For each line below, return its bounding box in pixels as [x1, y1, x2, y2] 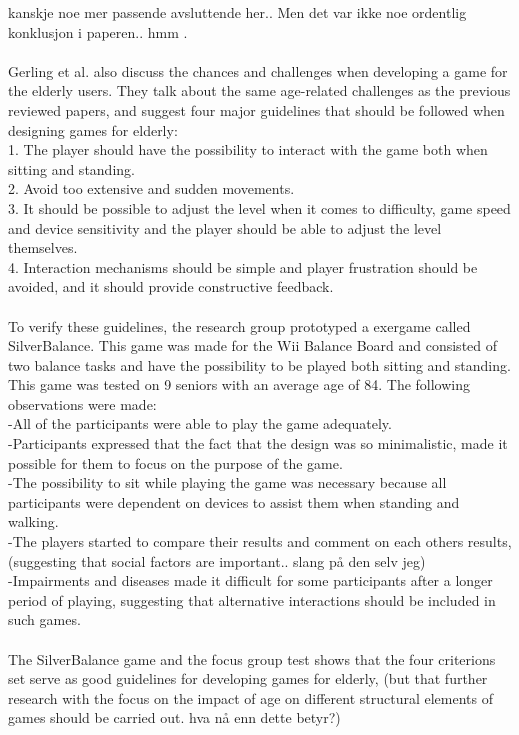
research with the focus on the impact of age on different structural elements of [8, 687, 494, 708]
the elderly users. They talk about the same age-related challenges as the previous [8, 80, 511, 101]
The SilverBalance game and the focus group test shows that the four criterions [8, 648, 496, 669]
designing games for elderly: [8, 119, 178, 140]
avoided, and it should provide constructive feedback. [8, 276, 334, 297]
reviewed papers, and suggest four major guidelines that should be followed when [8, 99, 505, 120]
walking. [8, 511, 59, 532]
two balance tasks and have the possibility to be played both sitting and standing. [8, 354, 511, 375]
